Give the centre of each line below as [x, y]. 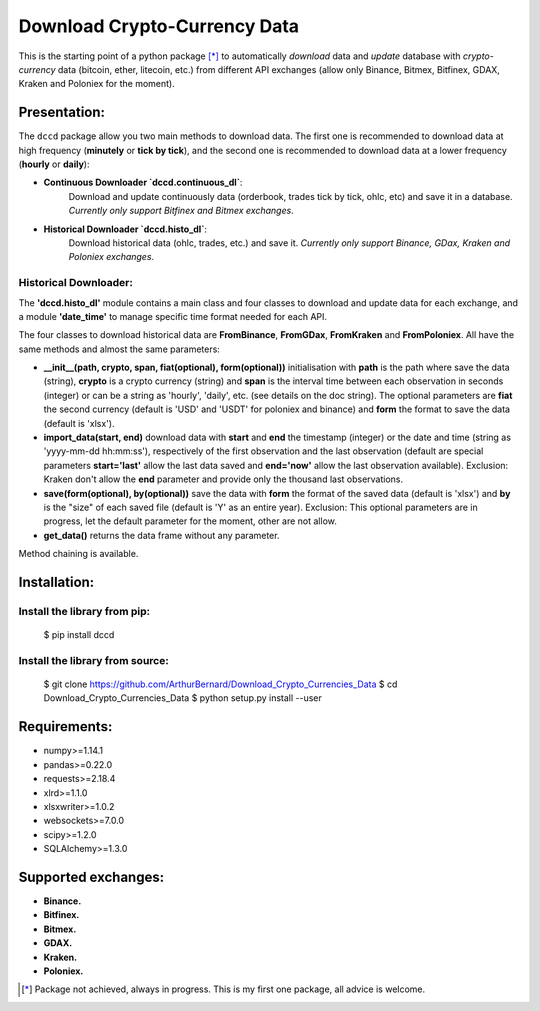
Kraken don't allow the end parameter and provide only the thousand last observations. [223, 479]
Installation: [56, 581]
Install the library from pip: [84, 611]
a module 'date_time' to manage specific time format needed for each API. [173, 316]
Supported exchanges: [91, 876]
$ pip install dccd [79, 635]
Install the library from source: [93, 660]
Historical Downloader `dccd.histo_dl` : [125, 229]
